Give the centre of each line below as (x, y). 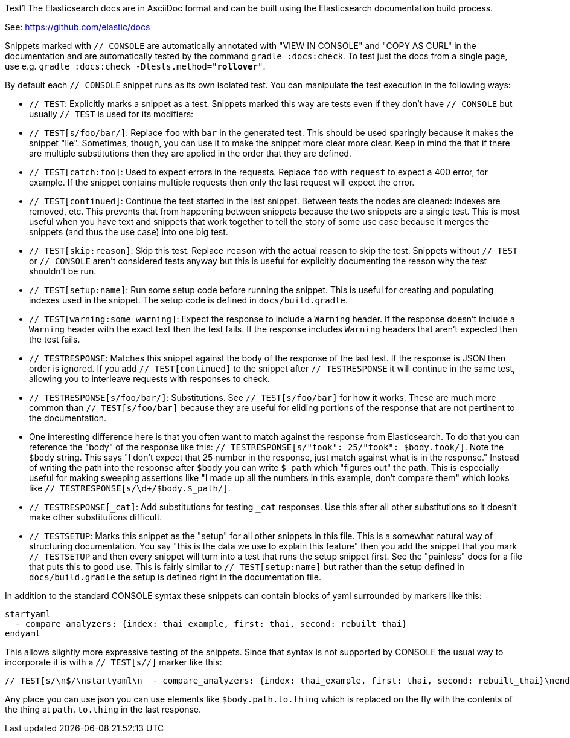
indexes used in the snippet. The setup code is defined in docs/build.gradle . (189, 300)
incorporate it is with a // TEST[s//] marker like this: (114, 662)
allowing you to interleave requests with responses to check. (149, 379)
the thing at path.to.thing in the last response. (103, 709)
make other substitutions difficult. (96, 517)
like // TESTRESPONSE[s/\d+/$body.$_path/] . (130, 488)
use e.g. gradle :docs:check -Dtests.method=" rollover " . (135, 66)
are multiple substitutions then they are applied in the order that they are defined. (190, 153)
